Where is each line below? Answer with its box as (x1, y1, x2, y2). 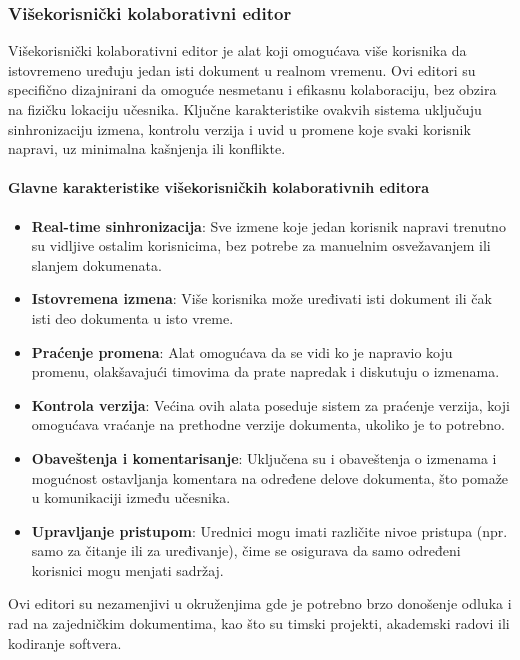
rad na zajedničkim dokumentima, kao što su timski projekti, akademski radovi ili (8, 613, 510, 634)
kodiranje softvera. (8, 632, 122, 653)
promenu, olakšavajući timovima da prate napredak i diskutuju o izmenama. (31, 361, 500, 382)
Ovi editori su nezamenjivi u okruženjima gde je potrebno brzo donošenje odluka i (8, 593, 512, 614)
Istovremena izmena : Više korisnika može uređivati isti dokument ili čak (31, 288, 492, 309)
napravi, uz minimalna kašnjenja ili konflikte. (8, 138, 286, 159)
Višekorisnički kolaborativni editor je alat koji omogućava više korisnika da (8, 40, 467, 61)
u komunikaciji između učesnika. (31, 487, 231, 508)
